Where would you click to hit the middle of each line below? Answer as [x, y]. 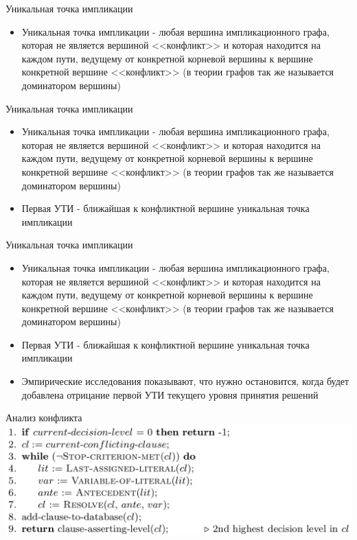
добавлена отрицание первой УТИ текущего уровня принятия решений [170, 394]
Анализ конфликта [44, 418]
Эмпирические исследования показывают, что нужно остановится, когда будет [185, 381]
